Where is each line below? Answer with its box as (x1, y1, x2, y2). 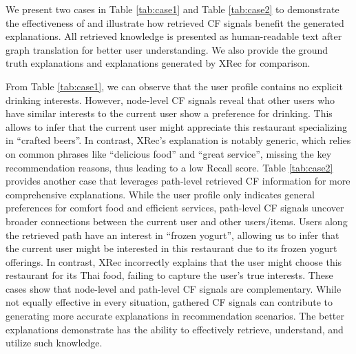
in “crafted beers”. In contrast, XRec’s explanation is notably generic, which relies (6, 133, 351, 147)
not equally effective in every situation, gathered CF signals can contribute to (6, 295, 333, 309)
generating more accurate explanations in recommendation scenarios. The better (6, 309, 344, 323)
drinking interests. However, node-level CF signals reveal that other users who (6, 92, 335, 107)
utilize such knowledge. (6, 335, 103, 350)
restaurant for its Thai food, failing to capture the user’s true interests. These (6, 268, 333, 282)
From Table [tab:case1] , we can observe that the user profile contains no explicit (6, 79, 343, 93)
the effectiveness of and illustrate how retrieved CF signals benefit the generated (6, 15, 344, 30)
